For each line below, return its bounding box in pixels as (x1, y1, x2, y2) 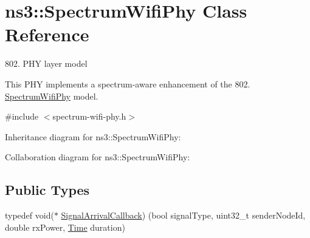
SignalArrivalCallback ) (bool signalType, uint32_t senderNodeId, (61, 209, 306, 222)
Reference (5, 22, 89, 47)
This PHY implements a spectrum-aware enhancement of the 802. (5, 77, 250, 90)
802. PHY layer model (5, 57, 88, 70)
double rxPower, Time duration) (5, 220, 125, 233)
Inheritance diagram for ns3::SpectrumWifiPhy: (5, 130, 181, 143)
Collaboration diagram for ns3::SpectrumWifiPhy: (5, 151, 190, 163)
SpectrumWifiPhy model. (5, 89, 98, 102)
